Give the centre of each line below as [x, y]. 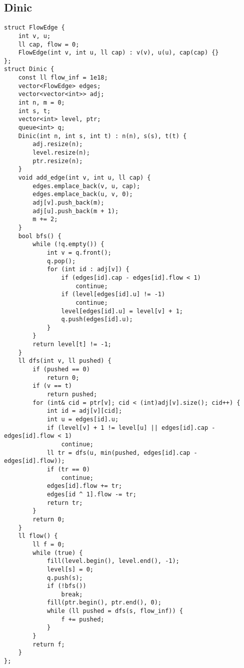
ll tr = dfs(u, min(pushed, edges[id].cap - [122, 453]
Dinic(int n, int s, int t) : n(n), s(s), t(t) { [102, 136]
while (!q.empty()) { [68, 244]
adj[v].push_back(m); [68, 202]
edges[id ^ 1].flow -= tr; [91, 494]
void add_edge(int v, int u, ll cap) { [84, 178]
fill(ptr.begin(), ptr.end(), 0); [104, 603]
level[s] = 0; [70, 569]
